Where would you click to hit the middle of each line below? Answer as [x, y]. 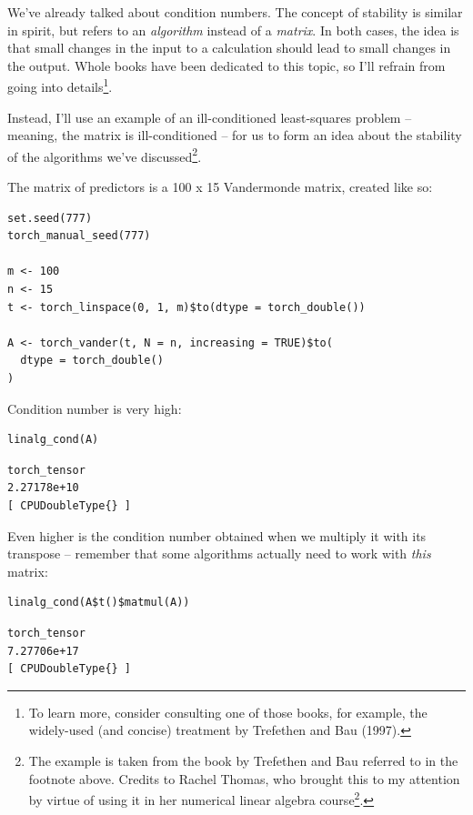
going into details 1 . [60, 86]
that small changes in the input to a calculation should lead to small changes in [229, 48]
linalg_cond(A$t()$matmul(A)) [99, 603]
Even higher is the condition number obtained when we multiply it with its [217, 535]
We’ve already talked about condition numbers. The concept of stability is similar [235, 12]
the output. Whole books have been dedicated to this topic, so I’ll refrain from [226, 65]
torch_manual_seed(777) [79, 236]
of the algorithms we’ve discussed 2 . [105, 155]
